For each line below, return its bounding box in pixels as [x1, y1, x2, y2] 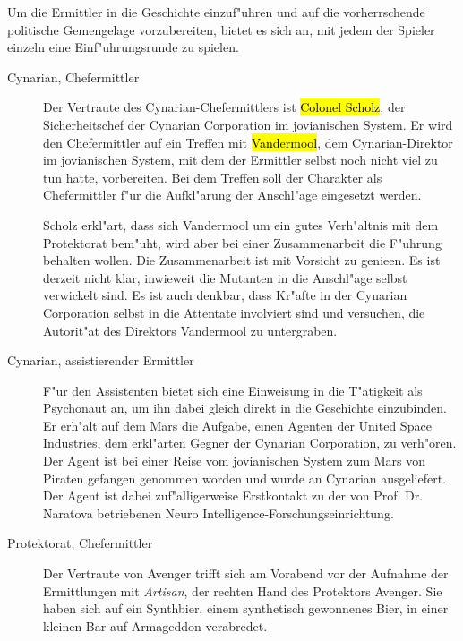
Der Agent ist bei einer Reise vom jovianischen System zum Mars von [43, 451, 426, 470]
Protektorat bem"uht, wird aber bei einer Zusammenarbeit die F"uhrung [43, 233, 442, 252]
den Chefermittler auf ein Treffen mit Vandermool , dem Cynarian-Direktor [43, 132, 453, 151]
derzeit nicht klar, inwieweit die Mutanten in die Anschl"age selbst [43, 268, 407, 286]
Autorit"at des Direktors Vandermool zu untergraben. [43, 320, 338, 339]
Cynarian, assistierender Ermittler [7, 351, 194, 370]
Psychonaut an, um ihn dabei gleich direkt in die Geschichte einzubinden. [43, 398, 447, 417]
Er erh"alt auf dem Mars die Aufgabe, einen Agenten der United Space [43, 415, 432, 434]
